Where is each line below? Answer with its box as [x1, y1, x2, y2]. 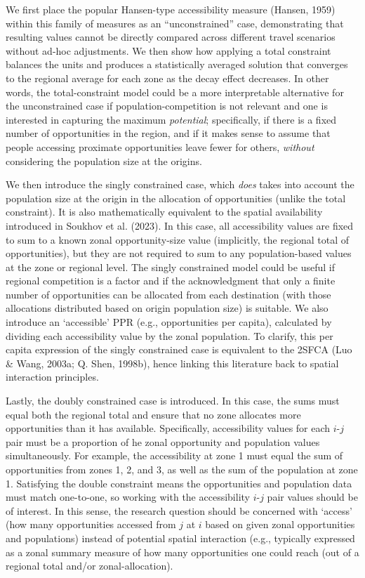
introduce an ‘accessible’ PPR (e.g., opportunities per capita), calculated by [6, 315, 332, 329]
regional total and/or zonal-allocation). [6, 558, 173, 573]
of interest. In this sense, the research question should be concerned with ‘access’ [6, 503, 352, 518]
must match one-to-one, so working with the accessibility [6, 490, 250, 504]
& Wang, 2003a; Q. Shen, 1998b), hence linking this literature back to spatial [6, 355, 339, 370]
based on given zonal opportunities [205, 517, 355, 532]
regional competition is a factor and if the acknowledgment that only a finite [6, 273, 336, 288]
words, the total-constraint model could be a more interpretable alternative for [6, 84, 344, 99]
